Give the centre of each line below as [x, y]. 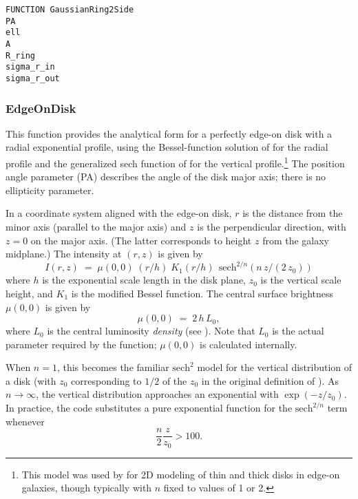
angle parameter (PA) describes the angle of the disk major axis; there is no [166, 177]
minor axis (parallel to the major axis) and [96, 227]
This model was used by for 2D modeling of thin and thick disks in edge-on [181, 474]
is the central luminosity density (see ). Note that [151, 331]
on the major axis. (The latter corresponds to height [141, 240]
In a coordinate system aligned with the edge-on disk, [119, 213]
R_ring [20, 55]
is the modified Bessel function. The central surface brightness [202, 293]
